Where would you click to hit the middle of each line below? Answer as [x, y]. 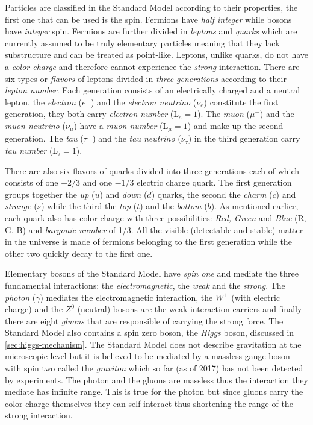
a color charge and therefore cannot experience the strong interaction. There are [152, 66]
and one [97, 182]
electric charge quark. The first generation [214, 182]
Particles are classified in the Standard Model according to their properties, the [151, 7]
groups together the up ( [50, 194]
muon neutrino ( [35, 125]
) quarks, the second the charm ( [212, 194]
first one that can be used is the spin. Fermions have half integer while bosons [148, 19]
